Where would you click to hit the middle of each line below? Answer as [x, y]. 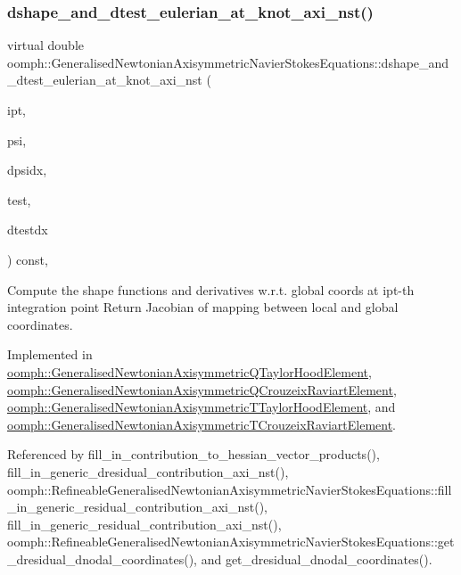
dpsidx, [27, 170]
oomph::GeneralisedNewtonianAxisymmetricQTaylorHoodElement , [189, 371]
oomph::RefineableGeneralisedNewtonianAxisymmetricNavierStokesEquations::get [231, 542]
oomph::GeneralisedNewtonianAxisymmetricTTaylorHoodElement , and [202, 407]
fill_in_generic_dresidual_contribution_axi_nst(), [148, 471]
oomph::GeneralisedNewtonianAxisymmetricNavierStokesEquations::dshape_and [228, 62]
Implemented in [50, 354]
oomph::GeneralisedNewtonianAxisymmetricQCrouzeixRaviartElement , [202, 389]
